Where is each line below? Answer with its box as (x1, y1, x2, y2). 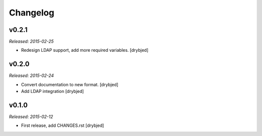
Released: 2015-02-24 (9, 73, 54, 78)
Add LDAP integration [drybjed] (21, 89, 84, 94)
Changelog (9, 7, 54, 18)
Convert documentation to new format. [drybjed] (21, 81, 118, 87)
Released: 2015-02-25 (9, 39, 54, 45)
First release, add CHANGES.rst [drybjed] (21, 122, 104, 128)
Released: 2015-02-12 (9, 114, 53, 120)
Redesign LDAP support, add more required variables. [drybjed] (21, 47, 149, 53)
